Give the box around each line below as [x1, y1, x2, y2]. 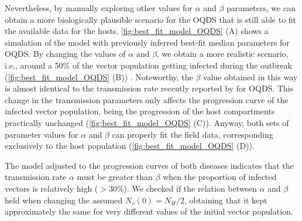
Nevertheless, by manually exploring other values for [5, 2, 193, 13]
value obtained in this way [203, 70, 298, 83]
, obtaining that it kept [184, 193, 267, 206]
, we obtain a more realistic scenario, [157, 47, 289, 60]
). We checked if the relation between [123, 182, 257, 194]
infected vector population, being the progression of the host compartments [5, 105, 275, 117]
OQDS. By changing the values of [5, 47, 126, 60]
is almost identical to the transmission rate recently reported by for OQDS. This [5, 82, 294, 94]
